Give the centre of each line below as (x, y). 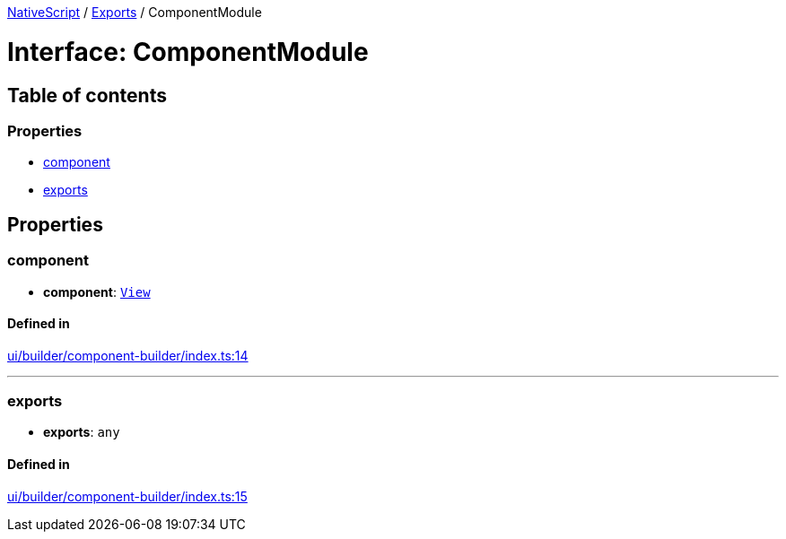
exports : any (82, 432)
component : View (97, 291)
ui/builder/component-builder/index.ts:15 (127, 496)
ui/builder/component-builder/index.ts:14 (128, 355)
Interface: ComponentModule (188, 52)
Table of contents (87, 95)
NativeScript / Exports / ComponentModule (135, 12)
